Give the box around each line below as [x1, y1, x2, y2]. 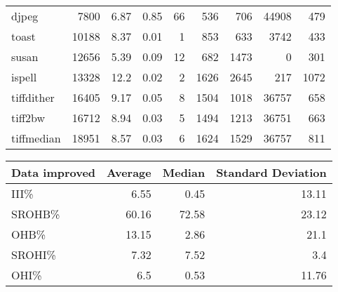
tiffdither [11, 89, 55, 105]
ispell [11, 69, 37, 85]
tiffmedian [11, 130, 61, 146]
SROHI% [11, 246, 56, 263]
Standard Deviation [216, 164, 327, 180]
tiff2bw [11, 109, 46, 126]
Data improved [11, 164, 96, 180]
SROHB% [11, 206, 60, 222]
